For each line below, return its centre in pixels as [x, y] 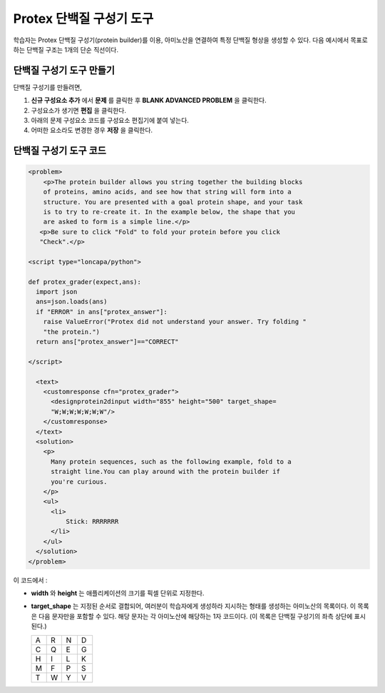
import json [57, 292]
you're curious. [79, 481]
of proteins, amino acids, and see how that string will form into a [167, 192]
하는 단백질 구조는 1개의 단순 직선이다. [66, 49]
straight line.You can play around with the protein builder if [166, 472]
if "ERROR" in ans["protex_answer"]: [102, 312]
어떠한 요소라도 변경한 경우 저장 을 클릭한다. [92, 130]
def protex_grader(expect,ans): [85, 282]
